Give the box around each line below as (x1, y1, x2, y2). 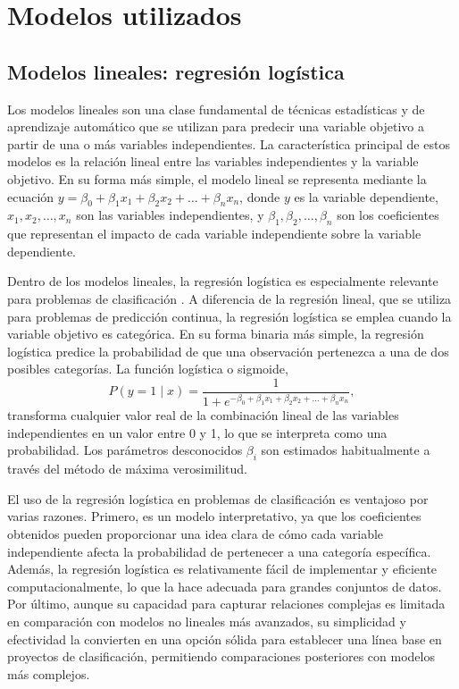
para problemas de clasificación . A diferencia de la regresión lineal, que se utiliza (7, 289, 452, 307)
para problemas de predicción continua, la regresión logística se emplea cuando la (7, 307, 452, 325)
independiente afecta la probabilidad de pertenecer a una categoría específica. (7, 542, 431, 560)
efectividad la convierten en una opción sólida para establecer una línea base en (7, 629, 442, 648)
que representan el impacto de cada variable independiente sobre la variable (7, 224, 421, 243)
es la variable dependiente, (294, 187, 438, 206)
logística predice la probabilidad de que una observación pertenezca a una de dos (7, 341, 449, 360)
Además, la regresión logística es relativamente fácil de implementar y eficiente (7, 559, 438, 578)
